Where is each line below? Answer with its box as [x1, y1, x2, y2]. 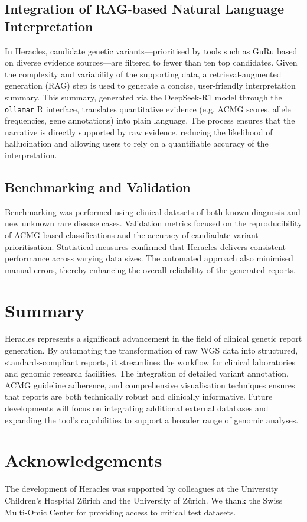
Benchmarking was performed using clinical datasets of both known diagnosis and [5, 205, 301, 218]
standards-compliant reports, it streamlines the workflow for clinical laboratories [5, 355, 295, 368]
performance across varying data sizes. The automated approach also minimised [5, 252, 293, 264]
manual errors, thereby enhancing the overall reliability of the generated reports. [5, 263, 296, 275]
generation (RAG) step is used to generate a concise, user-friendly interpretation [5, 79, 296, 92]
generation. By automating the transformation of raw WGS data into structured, [5, 344, 298, 356]
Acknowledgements [5, 448, 162, 472]
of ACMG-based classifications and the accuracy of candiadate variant [5, 228, 259, 241]
